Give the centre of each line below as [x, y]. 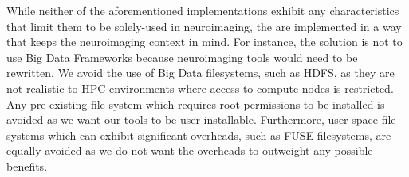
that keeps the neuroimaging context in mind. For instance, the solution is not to [204, 42]
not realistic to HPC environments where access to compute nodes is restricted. [200, 88]
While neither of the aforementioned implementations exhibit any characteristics [203, 10]
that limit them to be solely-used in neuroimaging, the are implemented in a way [204, 26]
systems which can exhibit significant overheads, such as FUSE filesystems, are [199, 135]
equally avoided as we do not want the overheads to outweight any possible [190, 150]
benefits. [27, 165]
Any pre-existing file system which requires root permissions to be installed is [196, 104]
